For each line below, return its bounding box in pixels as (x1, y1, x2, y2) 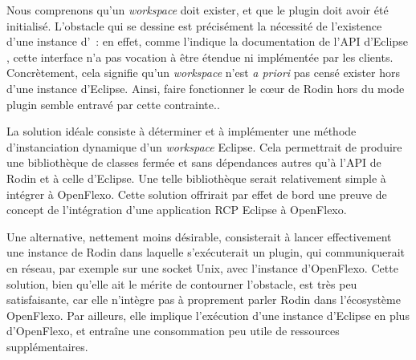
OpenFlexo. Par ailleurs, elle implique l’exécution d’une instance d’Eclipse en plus (6, 306, 410, 323)
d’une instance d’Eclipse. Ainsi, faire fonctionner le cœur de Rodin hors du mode (6, 79, 405, 96)
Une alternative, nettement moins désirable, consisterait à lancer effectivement (6, 228, 392, 245)
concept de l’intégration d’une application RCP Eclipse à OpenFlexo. (6, 201, 347, 218)
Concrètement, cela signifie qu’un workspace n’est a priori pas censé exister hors (6, 64, 401, 81)
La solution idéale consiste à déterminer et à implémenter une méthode (6, 123, 357, 140)
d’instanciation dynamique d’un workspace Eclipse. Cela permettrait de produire (6, 138, 402, 155)
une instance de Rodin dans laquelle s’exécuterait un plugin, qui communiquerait (6, 244, 405, 261)
